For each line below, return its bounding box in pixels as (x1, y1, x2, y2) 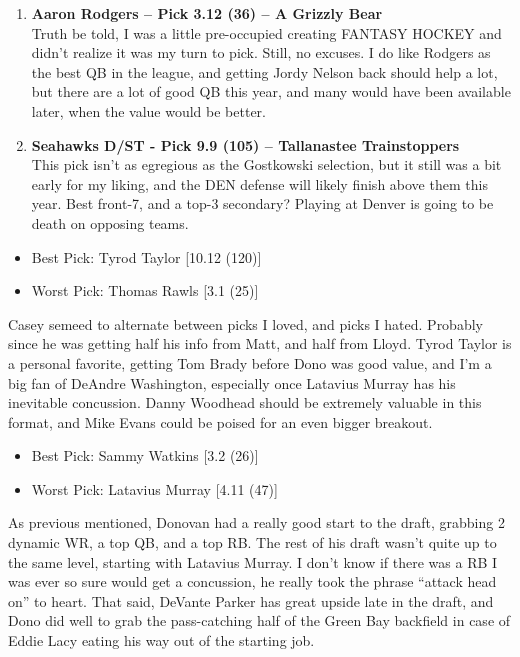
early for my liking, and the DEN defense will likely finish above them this (31, 173, 488, 194)
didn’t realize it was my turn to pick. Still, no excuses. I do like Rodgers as (31, 42, 491, 63)
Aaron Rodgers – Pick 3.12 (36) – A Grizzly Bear (31, 3, 383, 23)
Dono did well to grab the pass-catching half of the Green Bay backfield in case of (8, 610, 511, 631)
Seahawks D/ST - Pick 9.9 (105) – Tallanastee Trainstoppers (31, 134, 460, 155)
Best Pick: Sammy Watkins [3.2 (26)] (31, 445, 259, 466)
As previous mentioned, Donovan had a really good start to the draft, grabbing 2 (8, 512, 505, 533)
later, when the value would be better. (31, 100, 266, 121)
